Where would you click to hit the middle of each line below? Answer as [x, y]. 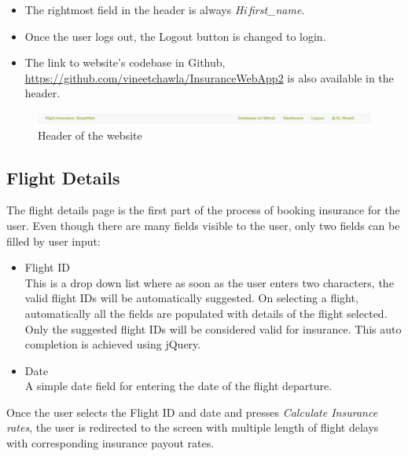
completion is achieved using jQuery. [113, 344]
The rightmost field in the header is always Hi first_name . [165, 9]
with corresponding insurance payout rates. [110, 443]
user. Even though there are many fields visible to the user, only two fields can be [203, 225]
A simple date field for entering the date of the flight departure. [178, 386]
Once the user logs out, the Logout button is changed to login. [175, 36]
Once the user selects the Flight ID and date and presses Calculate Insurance [192, 412]
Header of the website [90, 135]
